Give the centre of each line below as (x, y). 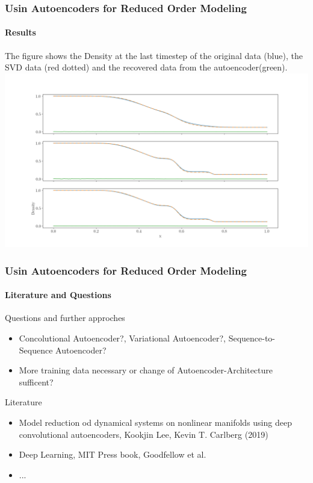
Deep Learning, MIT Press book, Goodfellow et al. (113, 454)
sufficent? (36, 382)
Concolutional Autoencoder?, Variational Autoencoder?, (122, 338)
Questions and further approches (65, 318)
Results (20, 32)
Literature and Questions (58, 295)
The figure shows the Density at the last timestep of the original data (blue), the (154, 55)
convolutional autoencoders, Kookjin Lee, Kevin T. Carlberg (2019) (144, 434)
